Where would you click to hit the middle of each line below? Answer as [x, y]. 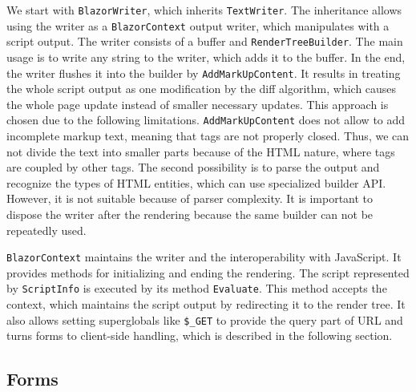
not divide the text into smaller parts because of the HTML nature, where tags [201, 151]
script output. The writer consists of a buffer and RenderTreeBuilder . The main [205, 41]
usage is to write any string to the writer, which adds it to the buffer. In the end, [206, 57]
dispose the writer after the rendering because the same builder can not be [190, 214]
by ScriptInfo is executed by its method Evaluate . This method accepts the [197, 288]
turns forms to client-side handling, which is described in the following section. [200, 335]
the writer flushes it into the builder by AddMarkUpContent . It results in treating [204, 73]
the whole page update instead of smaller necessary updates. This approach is [198, 104]
